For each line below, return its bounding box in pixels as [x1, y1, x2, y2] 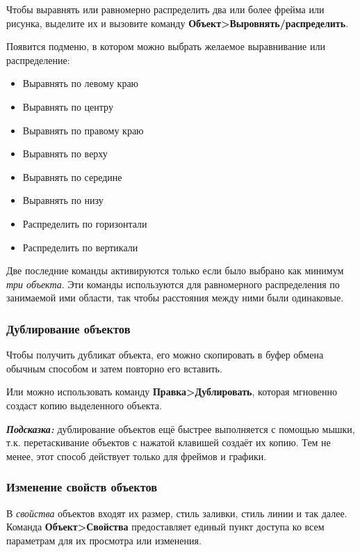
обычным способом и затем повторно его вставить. [6, 361, 222, 375]
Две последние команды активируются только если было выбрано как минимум [6, 263, 344, 278]
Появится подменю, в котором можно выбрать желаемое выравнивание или [6, 39, 325, 54]
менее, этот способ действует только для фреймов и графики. [6, 448, 267, 463]
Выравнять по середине [22, 169, 122, 184]
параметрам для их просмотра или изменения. [6, 533, 202, 547]
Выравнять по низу [22, 193, 104, 207]
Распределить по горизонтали [22, 216, 147, 230]
